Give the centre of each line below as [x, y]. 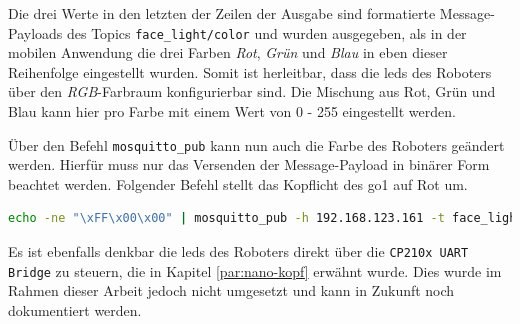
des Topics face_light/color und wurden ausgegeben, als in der [266, 32]
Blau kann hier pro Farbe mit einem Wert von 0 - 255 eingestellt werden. [232, 111]
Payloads [35, 32]
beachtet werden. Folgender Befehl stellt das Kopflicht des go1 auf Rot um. [238, 183]
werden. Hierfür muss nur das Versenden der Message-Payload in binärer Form [249, 164]
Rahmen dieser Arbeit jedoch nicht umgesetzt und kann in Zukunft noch [231, 290]
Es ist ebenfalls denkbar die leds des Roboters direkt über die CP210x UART [238, 251]
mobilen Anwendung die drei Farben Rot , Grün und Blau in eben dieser [228, 52]
